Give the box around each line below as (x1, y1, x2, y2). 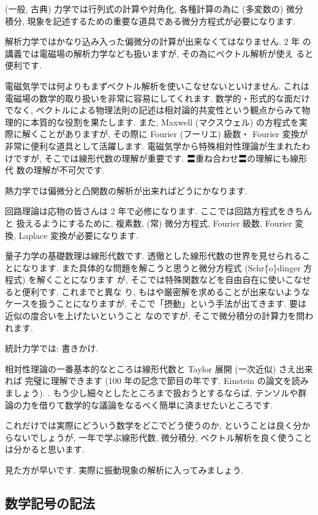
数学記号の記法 (5, 493, 95, 512)
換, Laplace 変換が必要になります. (5, 228, 138, 241)
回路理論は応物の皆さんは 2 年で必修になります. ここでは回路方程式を (5, 205, 286, 217)
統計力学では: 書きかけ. (5, 342, 99, 355)
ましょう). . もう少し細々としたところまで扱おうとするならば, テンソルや (5, 386, 298, 399)
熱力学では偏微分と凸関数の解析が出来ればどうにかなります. (5, 184, 248, 197)
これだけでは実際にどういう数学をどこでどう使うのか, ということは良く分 (5, 419, 302, 432)
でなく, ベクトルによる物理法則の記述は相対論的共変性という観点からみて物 (5, 103, 311, 116)
